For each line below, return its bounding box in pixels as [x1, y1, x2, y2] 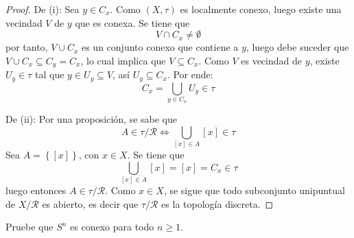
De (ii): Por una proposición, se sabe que [5, 112, 177, 126]
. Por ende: [167, 67, 213, 82]
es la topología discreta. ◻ [161, 196, 274, 211]
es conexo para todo [70, 219, 154, 234]
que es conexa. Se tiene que [75, 15, 190, 29]
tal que [35, 67, 64, 82]
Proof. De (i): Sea [5, 2, 80, 16]
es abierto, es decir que [42, 196, 139, 211]
